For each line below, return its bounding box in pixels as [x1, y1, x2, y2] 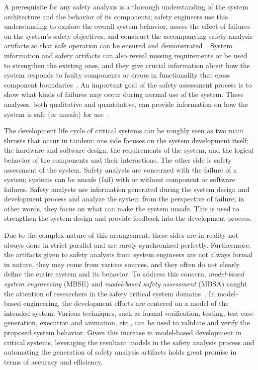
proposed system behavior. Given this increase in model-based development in [4, 327, 242, 337]
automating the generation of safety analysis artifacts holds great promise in [4, 347, 237, 357]
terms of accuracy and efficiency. [4, 356, 103, 367]
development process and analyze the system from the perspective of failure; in [4, 193, 245, 204]
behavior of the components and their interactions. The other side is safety [4, 154, 232, 165]
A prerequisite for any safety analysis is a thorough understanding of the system [4, 1, 249, 11]
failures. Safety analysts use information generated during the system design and [4, 184, 250, 194]
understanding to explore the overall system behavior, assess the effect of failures [4, 21, 251, 31]
